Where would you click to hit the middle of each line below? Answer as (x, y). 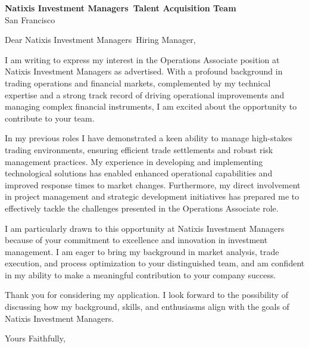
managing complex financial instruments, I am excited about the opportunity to (151, 106)
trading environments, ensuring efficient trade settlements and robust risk (139, 149)
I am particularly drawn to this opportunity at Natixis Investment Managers (145, 228)
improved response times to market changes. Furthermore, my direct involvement (153, 184)
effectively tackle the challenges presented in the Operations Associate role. (142, 208)
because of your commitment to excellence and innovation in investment (136, 240)
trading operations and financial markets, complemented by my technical (138, 83)
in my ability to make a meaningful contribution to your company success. (141, 274)
